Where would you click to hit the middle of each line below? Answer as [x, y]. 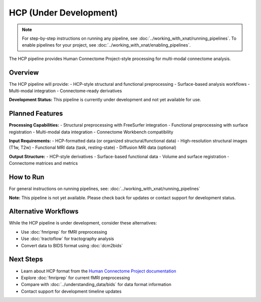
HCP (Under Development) [63, 13]
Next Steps [26, 259]
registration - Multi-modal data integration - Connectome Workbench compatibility [91, 132]
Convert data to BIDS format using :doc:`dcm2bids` [72, 245]
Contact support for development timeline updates [71, 291]
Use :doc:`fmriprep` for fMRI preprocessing [64, 232]
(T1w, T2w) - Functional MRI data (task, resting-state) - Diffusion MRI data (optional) [93, 147]
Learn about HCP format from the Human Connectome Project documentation [99, 271]
